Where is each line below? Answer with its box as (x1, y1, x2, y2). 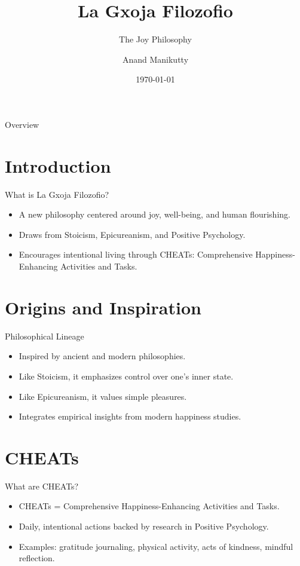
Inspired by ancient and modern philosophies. (19, 350, 186, 362)
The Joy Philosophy (119, 33, 192, 45)
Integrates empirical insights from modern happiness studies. (19, 410, 241, 423)
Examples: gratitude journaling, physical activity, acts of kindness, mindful (19, 540, 293, 552)
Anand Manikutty (122, 53, 189, 65)
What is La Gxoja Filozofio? (5, 188, 109, 200)
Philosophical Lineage (5, 329, 84, 342)
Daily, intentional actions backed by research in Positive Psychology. (19, 520, 269, 532)
